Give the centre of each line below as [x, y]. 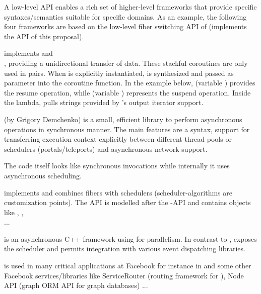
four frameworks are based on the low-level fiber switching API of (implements [125, 26]
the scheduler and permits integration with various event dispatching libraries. [125, 249]
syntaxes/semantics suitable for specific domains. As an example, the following [125, 16]
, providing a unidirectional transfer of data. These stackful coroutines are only [126, 63]
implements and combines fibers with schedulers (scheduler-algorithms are [118, 192]
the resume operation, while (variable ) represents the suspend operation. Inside [127, 92]
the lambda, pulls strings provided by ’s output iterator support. [104, 102]
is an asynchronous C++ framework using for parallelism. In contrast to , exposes [130, 238]
